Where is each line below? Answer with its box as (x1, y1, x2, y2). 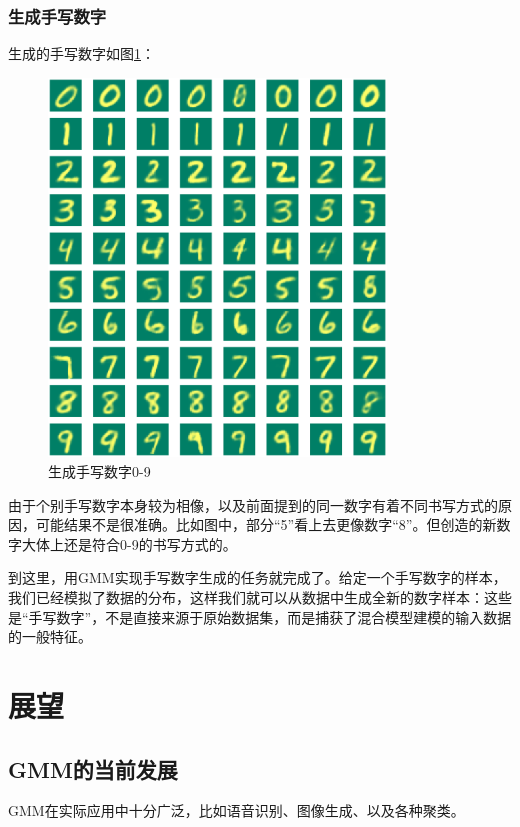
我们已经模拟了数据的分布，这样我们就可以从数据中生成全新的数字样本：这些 (8, 586, 512, 607)
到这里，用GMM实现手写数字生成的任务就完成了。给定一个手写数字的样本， (8, 567, 507, 588)
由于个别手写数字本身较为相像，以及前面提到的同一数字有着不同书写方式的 (8, 494, 498, 515)
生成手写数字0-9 (48, 460, 151, 481)
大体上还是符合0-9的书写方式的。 (21, 533, 237, 554)
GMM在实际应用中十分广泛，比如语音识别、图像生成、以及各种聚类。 (8, 800, 465, 821)
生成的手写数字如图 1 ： (8, 43, 155, 64)
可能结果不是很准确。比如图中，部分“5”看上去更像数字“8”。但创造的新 (35, 514, 497, 535)
